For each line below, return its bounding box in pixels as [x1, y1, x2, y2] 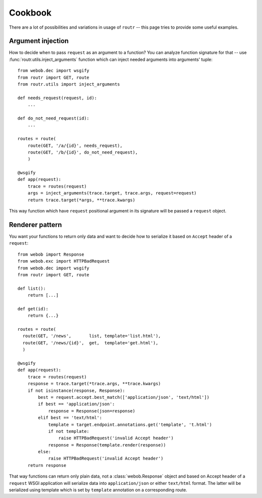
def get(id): [17, 306, 49, 311]
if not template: [48, 428, 90, 434]
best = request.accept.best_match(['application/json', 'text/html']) [38, 394, 210, 400]
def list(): [17, 285, 46, 291]
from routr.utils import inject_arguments [17, 82, 120, 87]
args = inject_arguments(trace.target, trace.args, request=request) [27, 190, 197, 196]
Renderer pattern [9, 220, 62, 229]
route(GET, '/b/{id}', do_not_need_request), [27, 149, 138, 155]
